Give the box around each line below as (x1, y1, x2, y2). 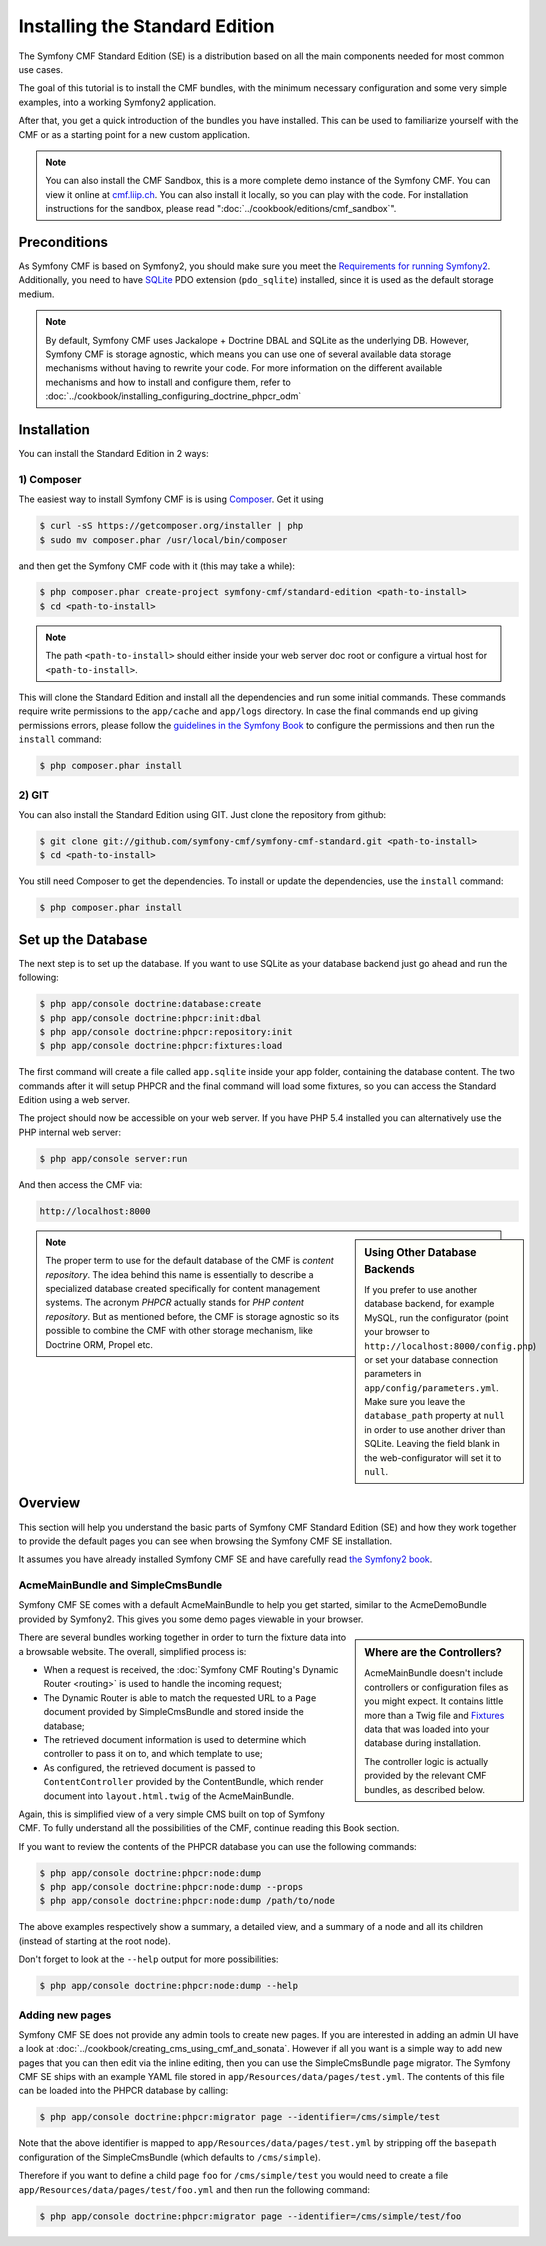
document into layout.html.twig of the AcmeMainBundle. (43, 1790, 295, 1802)
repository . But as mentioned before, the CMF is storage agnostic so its (45, 1310, 340, 1322)
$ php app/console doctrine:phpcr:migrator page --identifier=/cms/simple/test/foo (39, 2210, 462, 2222)
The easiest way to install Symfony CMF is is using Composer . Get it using (18, 493, 324, 505)
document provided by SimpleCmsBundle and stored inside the (43, 1706, 304, 1718)
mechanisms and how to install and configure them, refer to (45, 376, 292, 388)
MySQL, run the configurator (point (364, 1311, 509, 1324)
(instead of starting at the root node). (18, 1935, 172, 1947)
